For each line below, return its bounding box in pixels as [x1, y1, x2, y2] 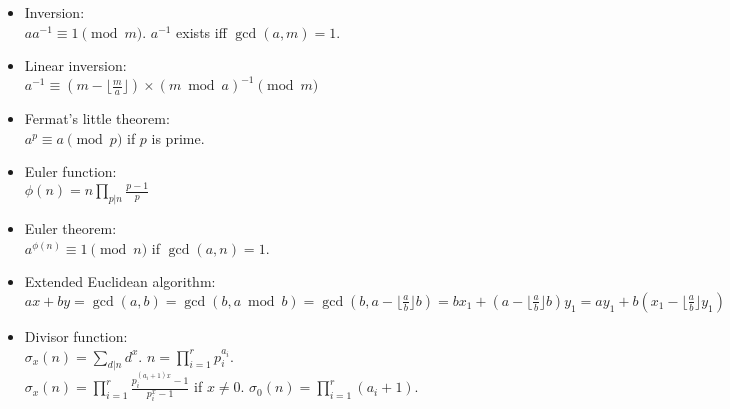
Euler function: [24, 161, 117, 182]
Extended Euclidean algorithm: [24, 271, 216, 292]
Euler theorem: [24, 218, 117, 239]
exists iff [176, 21, 227, 42]
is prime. [151, 127, 205, 148]
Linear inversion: [24, 55, 127, 76]
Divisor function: [24, 325, 128, 346]
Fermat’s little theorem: [24, 108, 170, 129]
